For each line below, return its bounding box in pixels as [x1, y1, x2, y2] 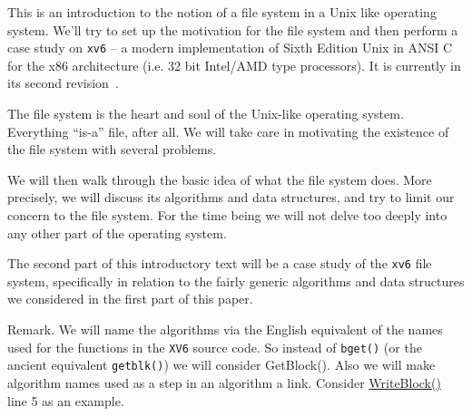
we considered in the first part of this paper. [7, 289, 253, 308]
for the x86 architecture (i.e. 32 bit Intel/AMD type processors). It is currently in [7, 55, 461, 74]
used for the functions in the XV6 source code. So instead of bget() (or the [7, 337, 422, 356]
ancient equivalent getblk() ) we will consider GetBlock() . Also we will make [7, 355, 436, 374]
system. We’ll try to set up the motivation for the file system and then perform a [7, 20, 458, 39]
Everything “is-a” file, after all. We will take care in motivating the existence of [7, 121, 449, 140]
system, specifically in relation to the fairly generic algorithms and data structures [7, 271, 465, 290]
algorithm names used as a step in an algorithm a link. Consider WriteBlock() [7, 372, 441, 392]
